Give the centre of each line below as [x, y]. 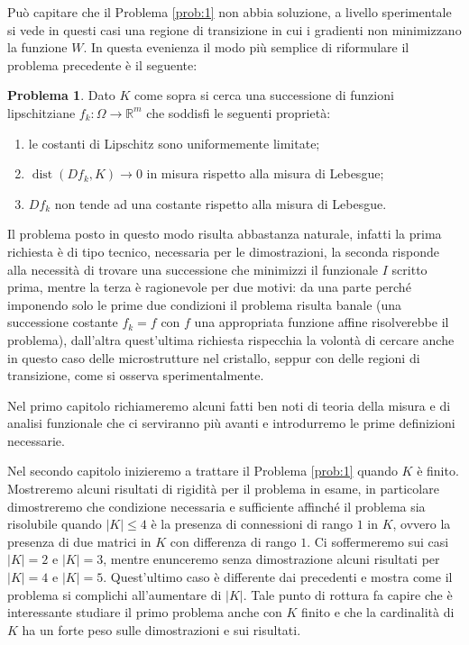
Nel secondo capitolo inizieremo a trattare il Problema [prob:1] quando [202, 471]
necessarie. [36, 440]
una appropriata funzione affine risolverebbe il [322, 322]
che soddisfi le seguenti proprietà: [239, 112]
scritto [409, 269]
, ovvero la [422, 524]
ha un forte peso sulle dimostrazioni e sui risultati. [161, 629]
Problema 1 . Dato [61, 95]
